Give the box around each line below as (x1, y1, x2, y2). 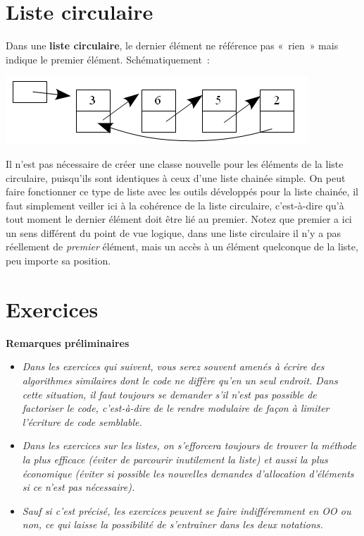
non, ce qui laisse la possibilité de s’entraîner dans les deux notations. (22, 517, 323, 532)
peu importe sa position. (6, 253, 111, 268)
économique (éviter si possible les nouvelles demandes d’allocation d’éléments (22, 465, 354, 480)
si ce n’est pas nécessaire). (22, 480, 135, 494)
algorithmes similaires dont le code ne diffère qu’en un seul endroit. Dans (22, 372, 338, 387)
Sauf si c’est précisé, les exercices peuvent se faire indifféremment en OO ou (22, 503, 351, 518)
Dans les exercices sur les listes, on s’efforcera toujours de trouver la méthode (22, 438, 357, 453)
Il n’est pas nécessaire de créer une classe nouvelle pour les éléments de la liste (6, 156, 344, 171)
